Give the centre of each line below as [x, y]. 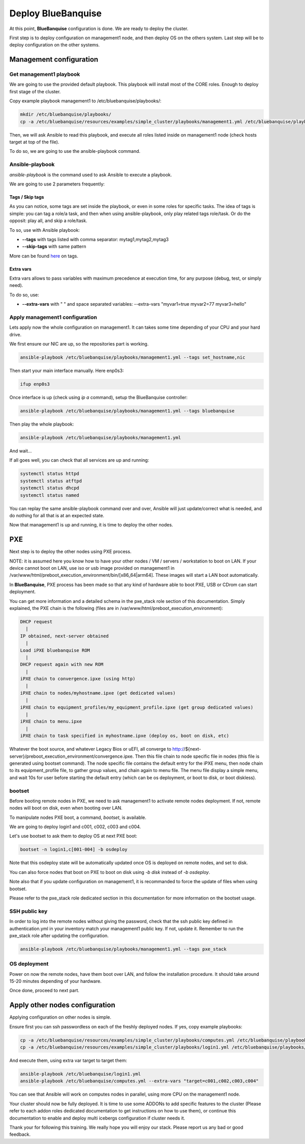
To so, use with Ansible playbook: [44, 230]
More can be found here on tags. [44, 256]
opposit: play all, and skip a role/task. [48, 221]
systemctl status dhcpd [50, 488]
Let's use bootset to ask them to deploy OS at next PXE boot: [73, 836]
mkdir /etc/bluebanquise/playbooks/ [66, 114]
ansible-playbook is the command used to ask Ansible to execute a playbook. [91, 175]
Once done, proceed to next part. [44, 991]
